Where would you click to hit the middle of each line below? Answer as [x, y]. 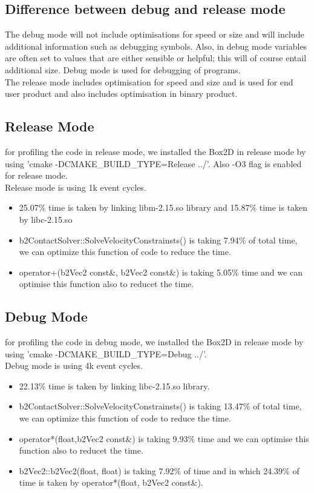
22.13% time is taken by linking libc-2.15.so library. [114, 385]
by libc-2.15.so [46, 219]
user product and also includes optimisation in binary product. [121, 94]
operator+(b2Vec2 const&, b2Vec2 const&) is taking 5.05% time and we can [161, 272]
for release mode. [36, 175]
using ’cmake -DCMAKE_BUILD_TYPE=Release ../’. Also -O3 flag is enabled [153, 163]
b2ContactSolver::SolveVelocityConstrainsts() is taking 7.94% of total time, [158, 240]
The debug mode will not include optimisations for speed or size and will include [155, 34]
